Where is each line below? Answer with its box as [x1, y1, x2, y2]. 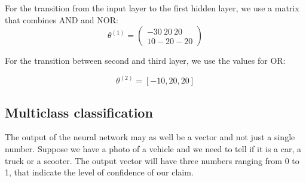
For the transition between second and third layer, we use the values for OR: [5, 54, 286, 67]
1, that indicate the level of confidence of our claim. [5, 166, 194, 178]
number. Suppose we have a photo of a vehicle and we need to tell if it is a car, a [5, 143, 302, 155]
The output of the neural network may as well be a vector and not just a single [5, 131, 295, 143]
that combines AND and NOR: [5, 13, 118, 26]
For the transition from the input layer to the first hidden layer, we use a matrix [5, 2, 299, 14]
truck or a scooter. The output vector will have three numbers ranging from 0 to [5, 154, 299, 166]
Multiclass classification [5, 103, 153, 121]
